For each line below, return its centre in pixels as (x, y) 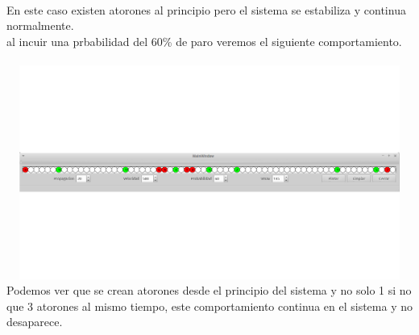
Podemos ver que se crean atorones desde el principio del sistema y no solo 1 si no (209, 290)
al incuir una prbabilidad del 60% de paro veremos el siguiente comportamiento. (204, 41)
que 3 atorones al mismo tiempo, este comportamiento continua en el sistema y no (209, 306)
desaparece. (35, 322)
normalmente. (40, 25)
